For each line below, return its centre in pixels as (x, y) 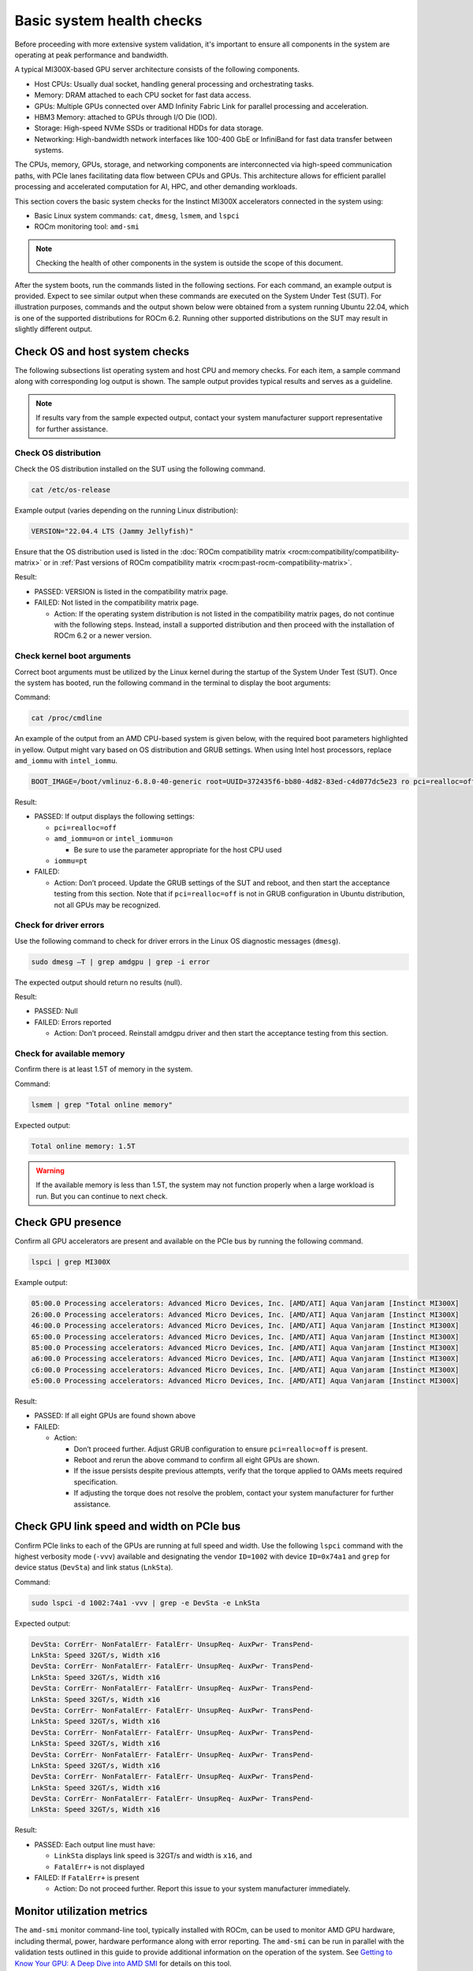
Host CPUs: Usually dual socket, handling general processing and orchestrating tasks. (174, 84)
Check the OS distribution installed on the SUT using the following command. (140, 468)
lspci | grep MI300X (71, 1262)
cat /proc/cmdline (67, 718)
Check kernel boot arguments (73, 656)
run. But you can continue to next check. (102, 1196)
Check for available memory (70, 1054)
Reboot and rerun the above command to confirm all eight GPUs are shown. (197, 1460)
